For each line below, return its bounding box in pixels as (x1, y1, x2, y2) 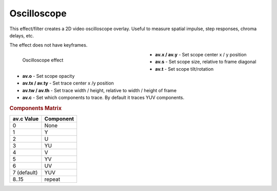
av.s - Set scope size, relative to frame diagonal (155, 59, 256, 65)
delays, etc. (9, 32, 34, 38)
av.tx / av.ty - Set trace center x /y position (22, 80, 114, 87)
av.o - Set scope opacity (22, 73, 75, 79)
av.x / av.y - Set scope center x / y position (155, 51, 247, 57)
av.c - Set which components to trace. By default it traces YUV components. (22, 95, 185, 101)
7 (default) (12, 169, 38, 176)
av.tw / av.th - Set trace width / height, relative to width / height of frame (22, 87, 177, 93)
